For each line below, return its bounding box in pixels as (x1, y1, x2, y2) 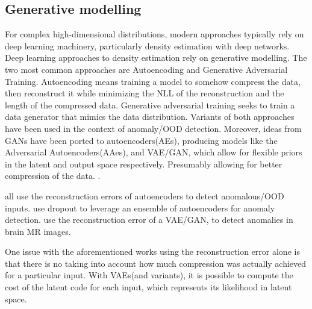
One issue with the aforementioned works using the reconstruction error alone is (5, 245, 300, 258)
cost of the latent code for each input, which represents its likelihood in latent (5, 281, 292, 293)
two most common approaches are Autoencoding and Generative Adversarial (5, 63, 288, 75)
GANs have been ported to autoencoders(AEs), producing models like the (5, 134, 278, 146)
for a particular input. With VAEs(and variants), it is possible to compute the (5, 269, 293, 281)
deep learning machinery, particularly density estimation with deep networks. (5, 39, 290, 52)
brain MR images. (5, 225, 71, 237)
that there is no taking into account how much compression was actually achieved (5, 257, 307, 269)
